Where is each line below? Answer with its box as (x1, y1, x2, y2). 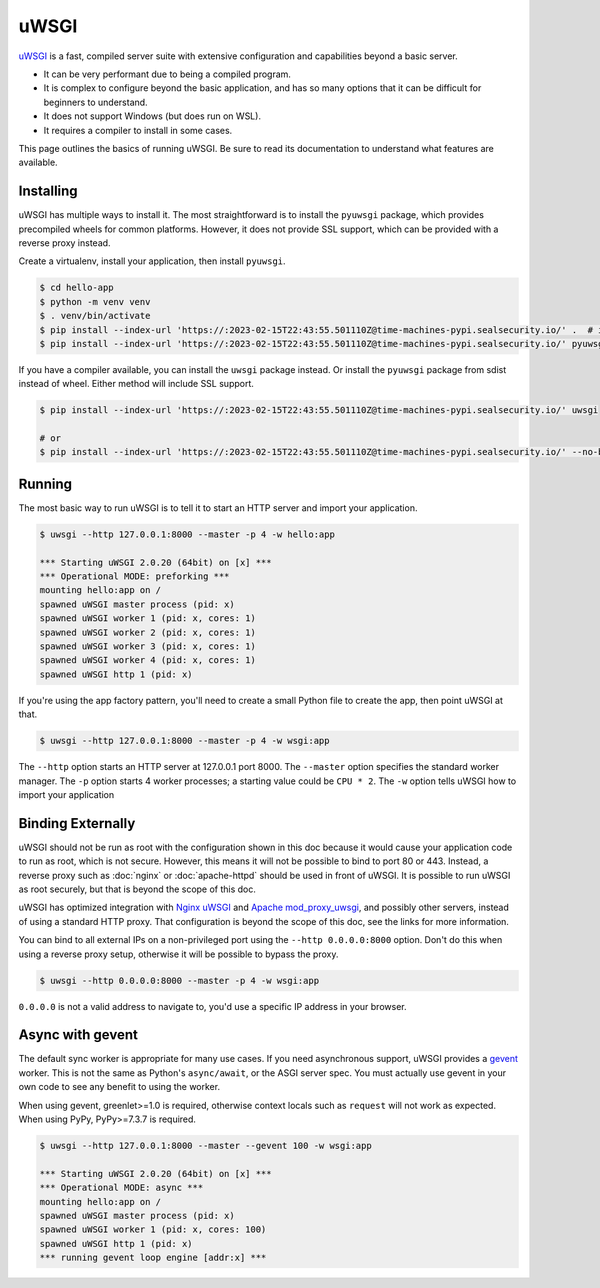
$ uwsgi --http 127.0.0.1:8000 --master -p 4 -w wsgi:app (39, 735, 330, 747)
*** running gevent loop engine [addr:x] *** (39, 1252, 267, 1264)
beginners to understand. (43, 96, 149, 108)
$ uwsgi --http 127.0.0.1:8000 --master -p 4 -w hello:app (39, 528, 335, 540)
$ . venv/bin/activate (39, 310, 151, 322)
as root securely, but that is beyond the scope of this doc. (18, 883, 257, 895)
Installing (18, 183, 79, 200)
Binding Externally (18, 815, 136, 832)
